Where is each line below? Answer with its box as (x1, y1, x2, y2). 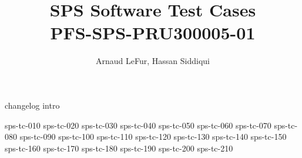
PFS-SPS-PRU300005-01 (50, 21, 256, 45)
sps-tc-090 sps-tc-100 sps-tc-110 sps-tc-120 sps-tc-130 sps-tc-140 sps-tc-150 (19, 130, 287, 143)
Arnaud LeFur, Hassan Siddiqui (96, 55, 210, 67)
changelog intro (5, 99, 60, 111)
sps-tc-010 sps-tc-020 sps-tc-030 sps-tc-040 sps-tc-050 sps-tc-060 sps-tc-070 (5, 119, 271, 131)
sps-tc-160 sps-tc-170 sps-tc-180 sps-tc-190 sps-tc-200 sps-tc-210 (5, 142, 233, 154)
